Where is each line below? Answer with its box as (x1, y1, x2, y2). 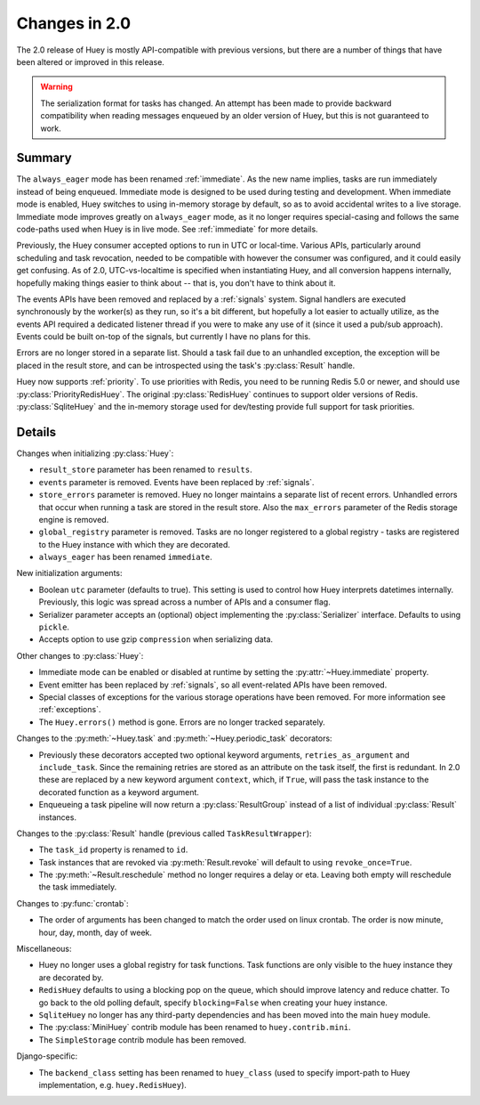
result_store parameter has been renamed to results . (38, 464, 252, 475)
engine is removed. (38, 514, 109, 524)
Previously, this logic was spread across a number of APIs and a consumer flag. (38, 597, 331, 607)
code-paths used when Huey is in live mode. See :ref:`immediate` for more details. (16, 223, 319, 234)
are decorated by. (38, 971, 104, 983)
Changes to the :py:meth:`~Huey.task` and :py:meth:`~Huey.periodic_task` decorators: (16, 733, 332, 743)
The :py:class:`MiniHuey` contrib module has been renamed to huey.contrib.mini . (38, 1022, 351, 1033)
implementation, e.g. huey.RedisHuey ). (38, 1079, 187, 1090)
